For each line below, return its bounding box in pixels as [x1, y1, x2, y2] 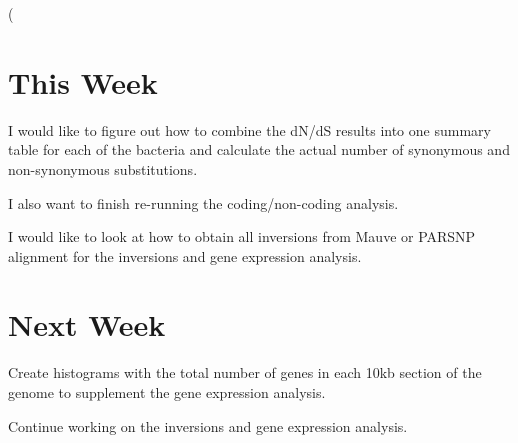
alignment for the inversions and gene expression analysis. [8, 245, 362, 266]
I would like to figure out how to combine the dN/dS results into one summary [8, 119, 491, 140]
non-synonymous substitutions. [8, 158, 198, 179]
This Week [8, 61, 158, 102]
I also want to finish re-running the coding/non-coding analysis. [8, 192, 399, 213]
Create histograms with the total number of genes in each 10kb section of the [8, 362, 482, 383]
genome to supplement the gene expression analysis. [8, 382, 326, 402]
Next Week [8, 304, 166, 345]
